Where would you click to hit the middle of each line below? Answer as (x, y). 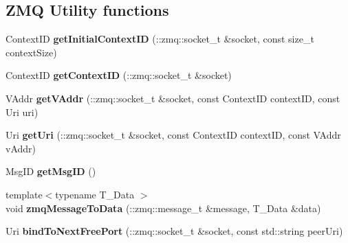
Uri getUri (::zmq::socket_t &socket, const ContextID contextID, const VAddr (173, 135)
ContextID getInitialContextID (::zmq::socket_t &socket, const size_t (160, 39)
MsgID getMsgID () (51, 171)
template (24, 194)
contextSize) (31, 52)
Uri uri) (22, 112)
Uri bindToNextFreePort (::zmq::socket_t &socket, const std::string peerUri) (174, 231)
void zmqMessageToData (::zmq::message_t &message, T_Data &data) (163, 208)
